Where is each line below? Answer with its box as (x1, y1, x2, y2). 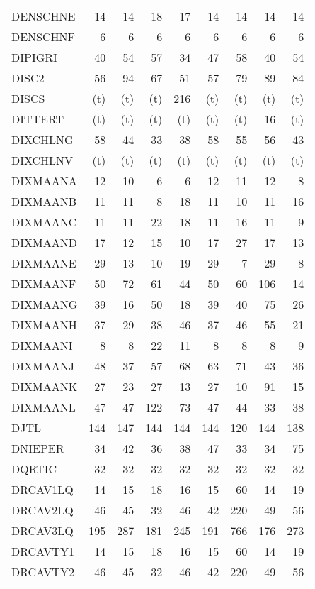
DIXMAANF (11, 275, 76, 292)
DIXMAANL (11, 399, 76, 415)
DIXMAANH (11, 316, 77, 333)
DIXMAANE (11, 255, 76, 271)
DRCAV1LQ (11, 481, 74, 497)
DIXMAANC (11, 214, 77, 230)
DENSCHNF (11, 28, 76, 45)
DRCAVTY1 (11, 543, 74, 559)
